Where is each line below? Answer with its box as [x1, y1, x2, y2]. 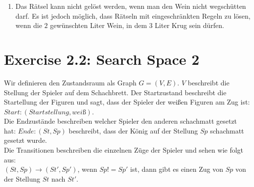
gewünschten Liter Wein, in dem [50, 20, 147, 30]
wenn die [15, 20, 42, 30]
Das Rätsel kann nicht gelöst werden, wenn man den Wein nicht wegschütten [15, 1, 246, 11]
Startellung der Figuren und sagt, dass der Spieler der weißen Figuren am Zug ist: [4, 97, 250, 107]
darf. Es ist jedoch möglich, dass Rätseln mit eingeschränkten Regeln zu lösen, [15, 10, 251, 21]
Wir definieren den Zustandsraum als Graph [4, 77, 137, 87]
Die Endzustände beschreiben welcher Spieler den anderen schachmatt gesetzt [4, 116, 237, 126]
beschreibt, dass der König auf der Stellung [69, 125, 198, 135]
